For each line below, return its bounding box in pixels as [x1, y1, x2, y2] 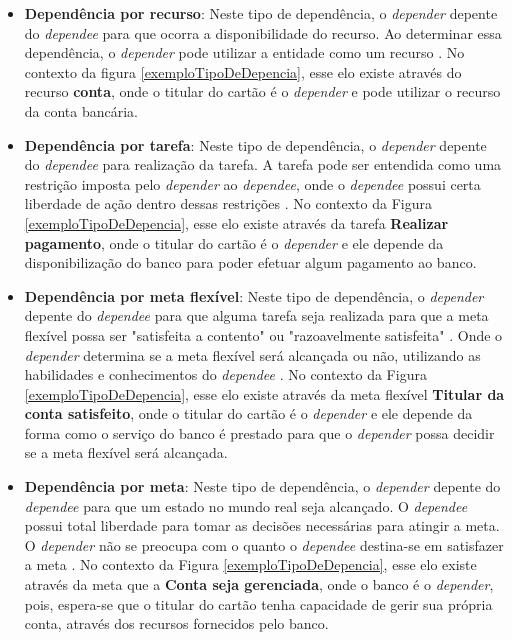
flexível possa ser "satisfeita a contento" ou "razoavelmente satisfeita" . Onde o [24, 324, 503, 345]
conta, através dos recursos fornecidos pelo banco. [24, 613, 329, 634]
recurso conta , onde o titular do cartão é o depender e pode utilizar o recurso [24, 81, 501, 102]
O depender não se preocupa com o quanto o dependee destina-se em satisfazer [24, 534, 504, 555]
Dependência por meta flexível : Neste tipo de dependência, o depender [24, 285, 484, 306]
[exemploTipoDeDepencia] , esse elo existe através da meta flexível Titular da [24, 383, 505, 404]
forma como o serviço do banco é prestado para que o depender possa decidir [24, 422, 495, 443]
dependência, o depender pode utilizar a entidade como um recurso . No [24, 42, 465, 63]
